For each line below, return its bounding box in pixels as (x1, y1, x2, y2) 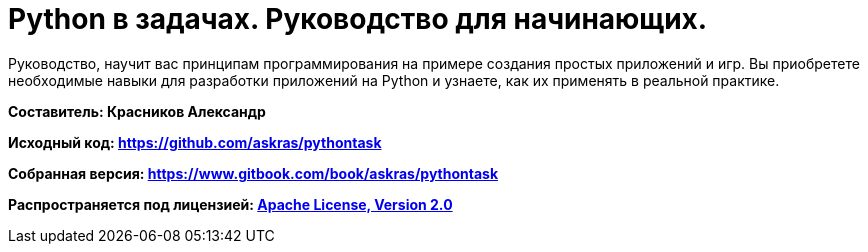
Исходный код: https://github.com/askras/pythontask (8, 133, 382, 151)
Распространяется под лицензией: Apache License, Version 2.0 (8, 195, 453, 213)
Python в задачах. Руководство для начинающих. (8, 2, 708, 36)
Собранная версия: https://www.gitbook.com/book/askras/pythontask (8, 164, 499, 182)
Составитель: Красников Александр (8, 102, 266, 120)
